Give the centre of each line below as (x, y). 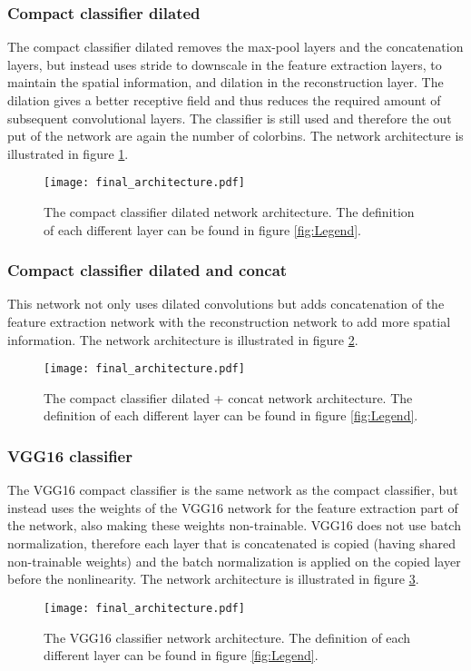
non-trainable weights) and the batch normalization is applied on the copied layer (234, 561)
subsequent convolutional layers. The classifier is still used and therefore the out (230, 118)
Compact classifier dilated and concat (147, 270)
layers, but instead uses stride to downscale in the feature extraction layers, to (225, 64)
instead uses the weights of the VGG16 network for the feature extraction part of (233, 507)
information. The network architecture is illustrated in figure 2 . (183, 339)
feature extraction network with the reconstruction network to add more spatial (229, 322)
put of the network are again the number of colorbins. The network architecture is (235, 136)
